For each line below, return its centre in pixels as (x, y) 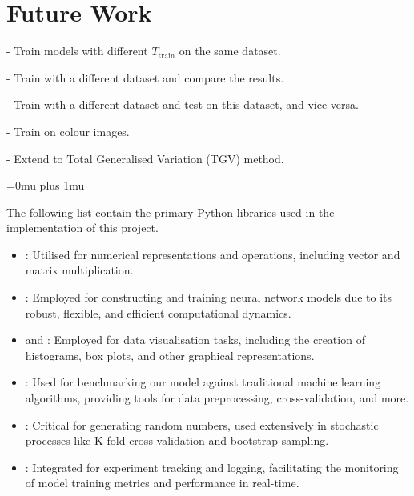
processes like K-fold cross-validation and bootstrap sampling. (177, 440)
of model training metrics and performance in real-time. (162, 483)
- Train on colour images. (68, 131)
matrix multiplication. (79, 270)
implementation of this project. (82, 228)
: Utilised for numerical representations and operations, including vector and (213, 254)
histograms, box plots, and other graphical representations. (170, 355)
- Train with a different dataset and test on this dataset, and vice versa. (183, 104)
